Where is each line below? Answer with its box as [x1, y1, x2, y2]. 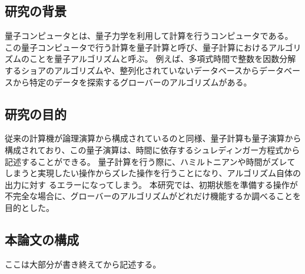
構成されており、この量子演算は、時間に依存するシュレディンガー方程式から [5, 143, 300, 156]
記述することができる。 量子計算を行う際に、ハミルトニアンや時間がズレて [5, 155, 296, 167]
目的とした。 [5, 201, 54, 213]
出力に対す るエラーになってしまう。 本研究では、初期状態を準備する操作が [5, 178, 298, 190]
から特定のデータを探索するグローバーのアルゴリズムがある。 [12, 75, 252, 88]
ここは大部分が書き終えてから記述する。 [5, 258, 161, 270]
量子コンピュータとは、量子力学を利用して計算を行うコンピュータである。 [5, 29, 293, 42]
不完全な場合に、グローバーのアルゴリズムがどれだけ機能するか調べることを [5, 190, 301, 202]
